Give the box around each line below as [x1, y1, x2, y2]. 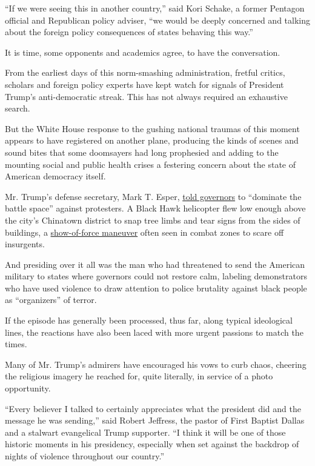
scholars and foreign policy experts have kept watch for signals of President [5, 78, 284, 90]
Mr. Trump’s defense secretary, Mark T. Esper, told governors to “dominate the [5, 190, 302, 202]
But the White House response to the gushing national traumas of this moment [5, 122, 300, 135]
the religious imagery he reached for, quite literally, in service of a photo [5, 370, 273, 382]
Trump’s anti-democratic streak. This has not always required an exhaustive [5, 90, 288, 102]
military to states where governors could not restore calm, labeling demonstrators [5, 270, 307, 282]
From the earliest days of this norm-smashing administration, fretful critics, [5, 66, 285, 79]
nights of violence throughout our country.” [5, 450, 165, 462]
